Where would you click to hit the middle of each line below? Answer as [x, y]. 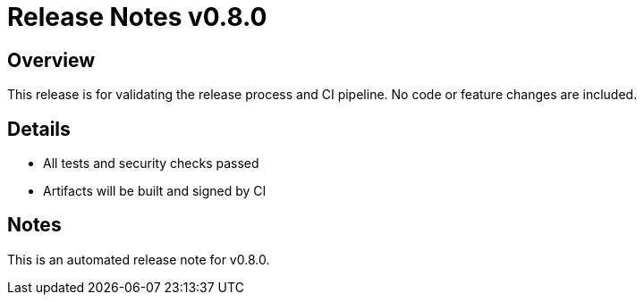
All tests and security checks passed [151, 164]
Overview [51, 60]
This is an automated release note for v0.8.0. [139, 259]
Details [39, 129]
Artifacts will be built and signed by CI [155, 191]
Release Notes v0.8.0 [137, 17]
